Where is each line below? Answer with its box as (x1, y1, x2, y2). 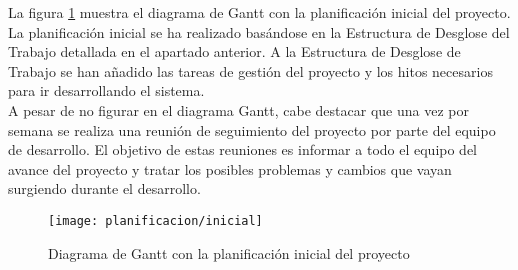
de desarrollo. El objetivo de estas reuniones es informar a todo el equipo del (8, 139, 477, 160)
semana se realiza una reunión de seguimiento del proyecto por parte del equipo (8, 119, 496, 140)
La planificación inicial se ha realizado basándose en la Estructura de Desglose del (8, 21, 510, 42)
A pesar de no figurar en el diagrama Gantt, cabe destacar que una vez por (8, 99, 469, 120)
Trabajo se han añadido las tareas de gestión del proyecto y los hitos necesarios (8, 60, 493, 81)
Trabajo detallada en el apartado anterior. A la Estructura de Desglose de (8, 41, 461, 62)
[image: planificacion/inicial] (48, 213, 263, 228)
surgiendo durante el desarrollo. (8, 178, 201, 199)
